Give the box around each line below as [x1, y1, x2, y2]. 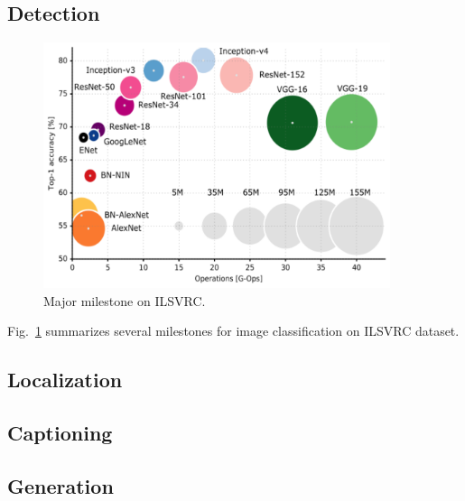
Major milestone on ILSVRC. [43, 291, 206, 310]
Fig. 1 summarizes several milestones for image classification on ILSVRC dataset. [7, 321, 460, 340]
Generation [7, 471, 114, 499]
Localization [7, 366, 123, 394]
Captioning [7, 418, 113, 446]
